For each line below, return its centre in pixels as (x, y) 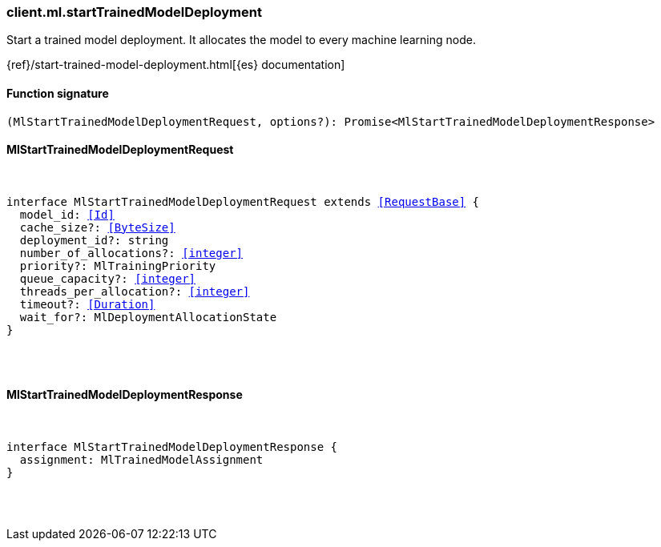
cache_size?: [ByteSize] (97, 227)
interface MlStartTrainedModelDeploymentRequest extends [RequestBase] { (243, 201)
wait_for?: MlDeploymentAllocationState (148, 317)
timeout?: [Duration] (87, 304)
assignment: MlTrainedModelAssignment (141, 460)
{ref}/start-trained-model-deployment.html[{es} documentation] (176, 65)
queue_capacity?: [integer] (108, 278)
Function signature (58, 93)
